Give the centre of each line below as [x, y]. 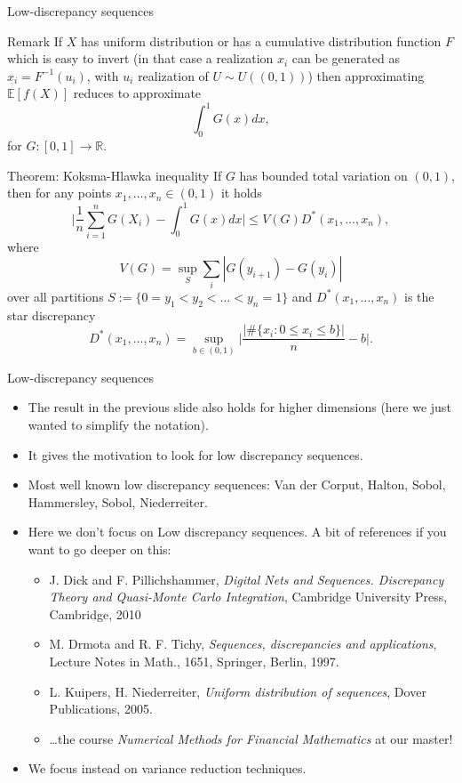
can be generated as [346, 58]
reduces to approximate [137, 93]
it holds [241, 193]
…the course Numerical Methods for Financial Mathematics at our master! [251, 738]
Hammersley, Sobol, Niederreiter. [118, 501]
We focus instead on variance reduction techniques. [167, 768]
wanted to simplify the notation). [118, 425]
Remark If [35, 40]
